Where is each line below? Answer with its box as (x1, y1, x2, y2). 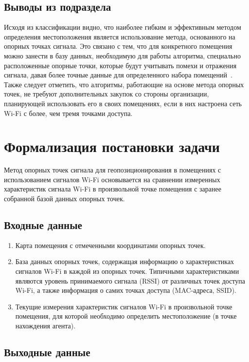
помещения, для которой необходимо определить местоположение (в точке (15, 311, 237, 321)
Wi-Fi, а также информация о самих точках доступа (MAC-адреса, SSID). (15, 285, 236, 295)
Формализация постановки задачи (4, 136, 220, 156)
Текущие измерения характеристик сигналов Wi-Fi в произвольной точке (15, 301, 232, 311)
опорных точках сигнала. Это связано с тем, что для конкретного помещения (4, 41, 232, 51)
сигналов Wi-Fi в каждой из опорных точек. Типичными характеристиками (15, 266, 239, 276)
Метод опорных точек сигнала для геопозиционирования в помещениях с (4, 165, 221, 175)
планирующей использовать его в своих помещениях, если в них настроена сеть (4, 98, 242, 108)
